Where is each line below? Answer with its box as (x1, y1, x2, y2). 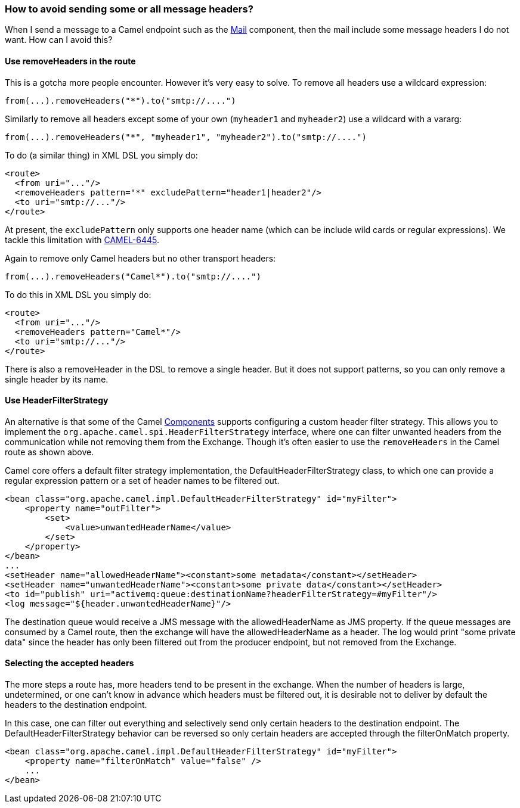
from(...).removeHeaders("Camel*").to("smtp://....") (5, 271, 261, 281)
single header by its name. (5, 374, 109, 384)
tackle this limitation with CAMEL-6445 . (5, 234, 160, 245)
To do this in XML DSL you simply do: (5, 289, 151, 300)
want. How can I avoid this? (5, 35, 113, 45)
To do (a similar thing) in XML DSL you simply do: (5, 150, 198, 160)
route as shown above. (5, 446, 94, 457)
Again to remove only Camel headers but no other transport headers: (5, 253, 276, 263)
